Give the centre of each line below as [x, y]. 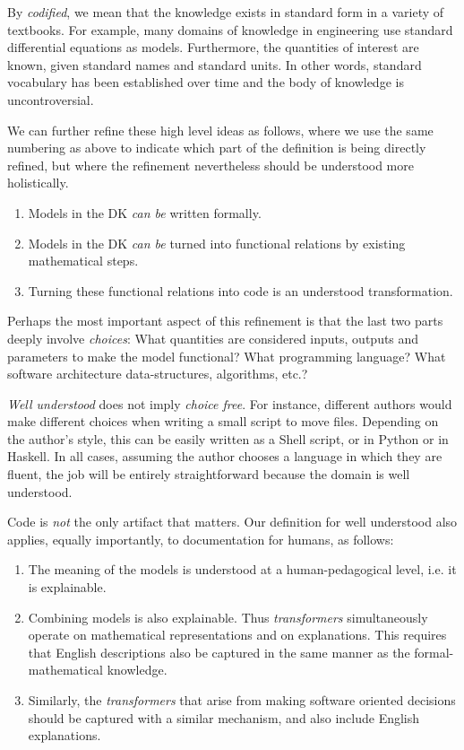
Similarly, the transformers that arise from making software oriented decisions [242, 700]
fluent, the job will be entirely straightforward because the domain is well [209, 474]
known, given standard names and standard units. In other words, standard [215, 64]
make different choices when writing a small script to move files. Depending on [223, 421]
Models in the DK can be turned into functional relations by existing [217, 243]
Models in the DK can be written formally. [145, 212]
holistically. [38, 183]
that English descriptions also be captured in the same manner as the [219, 652]
